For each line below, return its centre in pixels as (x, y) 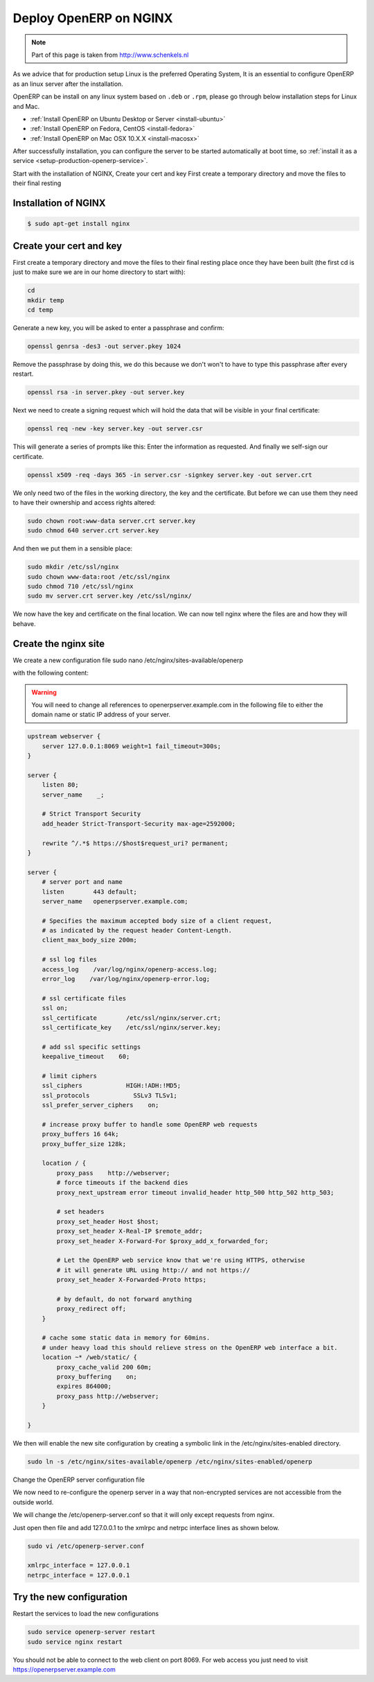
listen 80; (60, 785)
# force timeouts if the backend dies (122, 1183)
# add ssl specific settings (91, 1047)
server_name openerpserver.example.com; (115, 901)
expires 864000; (84, 1386)
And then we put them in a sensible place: (73, 548)
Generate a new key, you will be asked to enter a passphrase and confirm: (118, 328)
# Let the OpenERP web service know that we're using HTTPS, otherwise (181, 1260)
